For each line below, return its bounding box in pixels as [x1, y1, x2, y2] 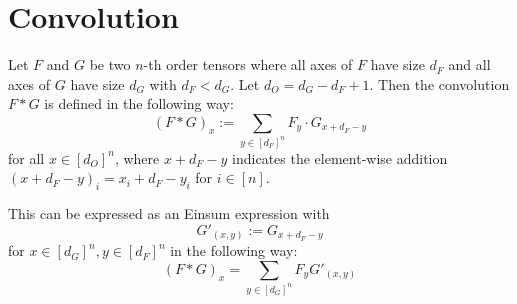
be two [89, 54, 131, 75]
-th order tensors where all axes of [143, 54, 353, 75]
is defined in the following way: [44, 93, 234, 114]
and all [448, 54, 491, 75]
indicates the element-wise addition [232, 147, 448, 168]
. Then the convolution [369, 73, 510, 94]
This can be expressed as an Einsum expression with [8, 203, 330, 224]
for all [8, 147, 45, 168]
